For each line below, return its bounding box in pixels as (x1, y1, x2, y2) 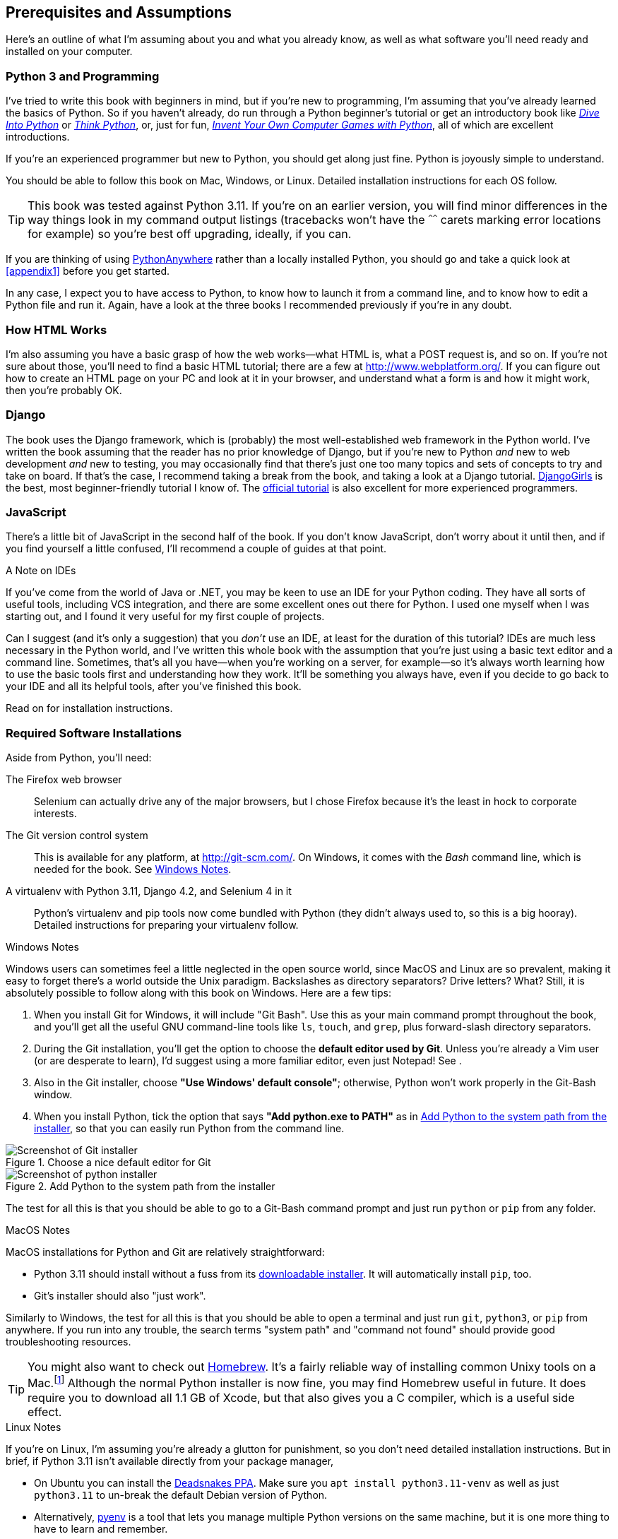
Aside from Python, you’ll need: (6, 751, 152, 764)
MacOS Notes (6, 1224, 71, 1237)
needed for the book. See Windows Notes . (34, 863, 232, 876)
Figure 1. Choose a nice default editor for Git (6, 1156, 211, 1169)
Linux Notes (6, 1420, 61, 1433)
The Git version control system (6, 829, 148, 842)
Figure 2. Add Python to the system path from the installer (6, 1180, 275, 1193)
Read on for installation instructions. (6, 702, 173, 715)
